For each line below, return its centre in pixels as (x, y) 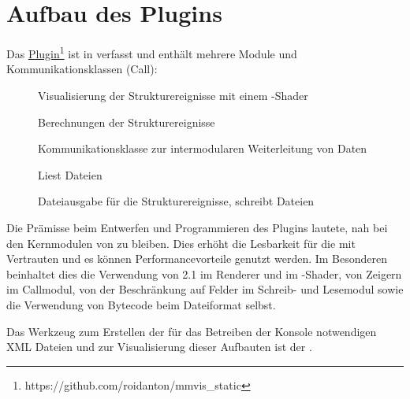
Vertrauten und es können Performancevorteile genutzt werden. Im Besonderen (197, 259)
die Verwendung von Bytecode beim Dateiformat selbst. (141, 304)
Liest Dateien (70, 174)
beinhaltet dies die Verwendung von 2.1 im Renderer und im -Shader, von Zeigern (204, 273)
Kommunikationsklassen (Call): (82, 69)
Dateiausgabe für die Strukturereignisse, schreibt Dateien (176, 201)
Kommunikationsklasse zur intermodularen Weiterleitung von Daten (203, 148)
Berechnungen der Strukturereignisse (127, 122)
